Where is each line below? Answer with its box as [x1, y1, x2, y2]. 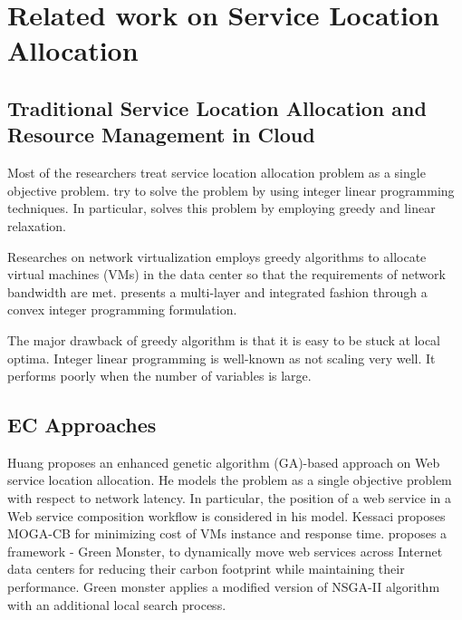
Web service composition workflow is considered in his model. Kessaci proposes [7, 506, 446, 525]
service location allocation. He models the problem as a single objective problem [7, 470, 452, 489]
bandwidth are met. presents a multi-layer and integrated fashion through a [7, 282, 428, 301]
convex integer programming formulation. [7, 300, 237, 319]
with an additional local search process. [7, 595, 226, 614]
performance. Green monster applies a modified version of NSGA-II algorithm [7, 577, 440, 596]
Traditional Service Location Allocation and [7, 93, 427, 121]
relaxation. [7, 216, 67, 235]
